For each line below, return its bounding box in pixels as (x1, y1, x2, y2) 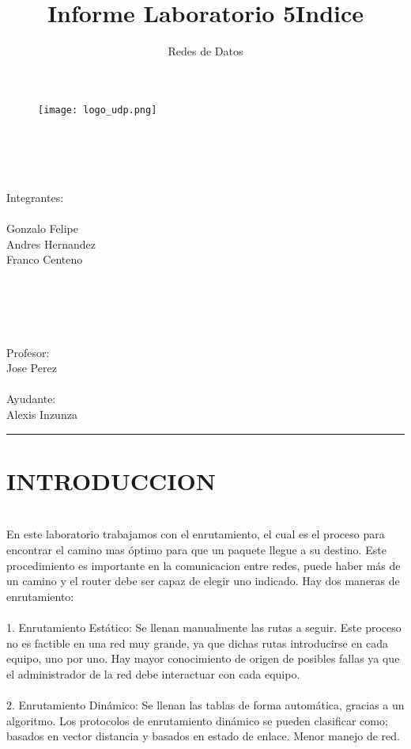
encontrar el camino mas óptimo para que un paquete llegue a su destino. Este (6, 541, 386, 557)
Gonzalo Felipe (6, 219, 78, 236)
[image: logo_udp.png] (38, 104, 157, 116)
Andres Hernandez (6, 235, 96, 252)
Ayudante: (6, 390, 56, 407)
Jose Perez (6, 359, 57, 376)
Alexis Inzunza (6, 406, 77, 423)
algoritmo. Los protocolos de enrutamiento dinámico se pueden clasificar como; (6, 712, 388, 728)
